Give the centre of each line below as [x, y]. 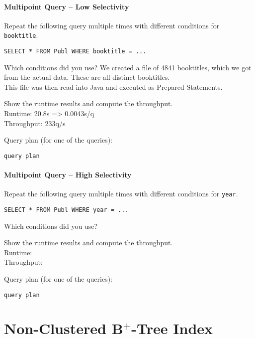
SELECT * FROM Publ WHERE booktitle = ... [75, 52]
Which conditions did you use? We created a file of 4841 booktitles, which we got [128, 67]
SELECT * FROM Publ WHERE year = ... [66, 210]
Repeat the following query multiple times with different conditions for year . [121, 194]
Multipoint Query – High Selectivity [68, 175]
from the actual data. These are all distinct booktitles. [87, 77]
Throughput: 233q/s [35, 123]
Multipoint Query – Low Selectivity [67, 6]
